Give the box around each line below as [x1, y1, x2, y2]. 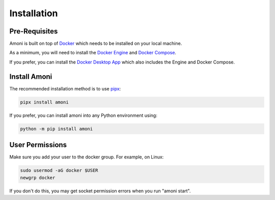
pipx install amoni [20, 99, 69, 105]
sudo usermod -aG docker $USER [20, 168, 99, 174]
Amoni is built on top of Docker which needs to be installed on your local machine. [9, 41, 182, 47]
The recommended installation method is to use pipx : [9, 85, 121, 91]
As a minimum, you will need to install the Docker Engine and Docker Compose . [9, 50, 177, 56]
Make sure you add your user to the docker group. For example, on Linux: [9, 154, 164, 160]
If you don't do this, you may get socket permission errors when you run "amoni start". [9, 188, 191, 194]
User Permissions [9, 141, 67, 149]
